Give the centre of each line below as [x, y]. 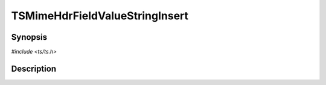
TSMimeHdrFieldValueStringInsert [100, 16]
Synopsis [29, 37]
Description [34, 68]
